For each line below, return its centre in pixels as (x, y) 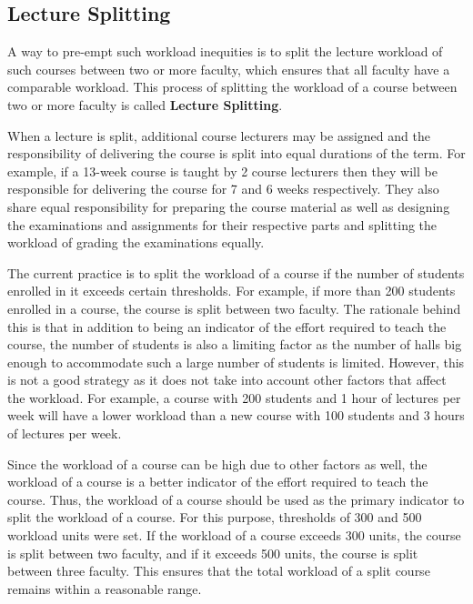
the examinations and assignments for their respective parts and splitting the (222, 224)
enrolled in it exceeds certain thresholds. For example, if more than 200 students (231, 291)
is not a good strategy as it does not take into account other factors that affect (227, 380)
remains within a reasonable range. (105, 588)
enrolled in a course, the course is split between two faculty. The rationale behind (234, 308)
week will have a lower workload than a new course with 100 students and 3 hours (236, 415)
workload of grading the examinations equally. (136, 242)
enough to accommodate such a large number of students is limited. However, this (236, 362)
